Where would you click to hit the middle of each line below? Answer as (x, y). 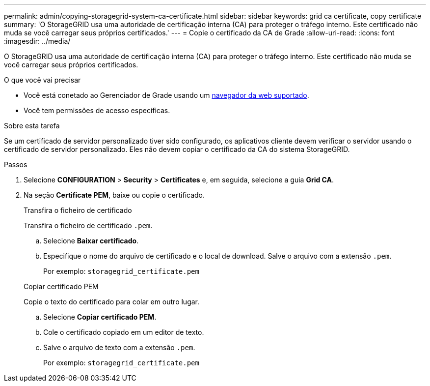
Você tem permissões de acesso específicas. (97, 110)
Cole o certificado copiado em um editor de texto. (124, 332)
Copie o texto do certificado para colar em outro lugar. (112, 302)
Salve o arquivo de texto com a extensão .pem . (119, 347)
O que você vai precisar (42, 80)
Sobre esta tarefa (32, 126)
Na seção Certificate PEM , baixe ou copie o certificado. (114, 195)
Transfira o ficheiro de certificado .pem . (88, 225)
